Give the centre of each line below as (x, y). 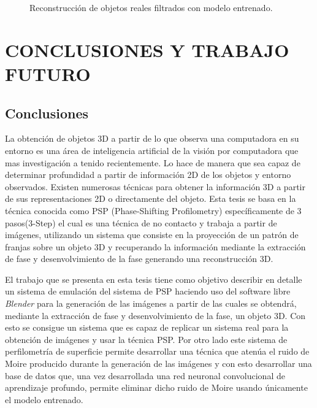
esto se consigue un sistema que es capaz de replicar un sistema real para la (147, 327)
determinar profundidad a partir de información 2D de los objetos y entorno (148, 175)
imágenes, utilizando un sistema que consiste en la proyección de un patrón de (152, 235)
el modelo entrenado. (44, 399)
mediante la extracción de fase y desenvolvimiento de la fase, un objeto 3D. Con (155, 315)
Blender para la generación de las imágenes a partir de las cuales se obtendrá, (151, 303)
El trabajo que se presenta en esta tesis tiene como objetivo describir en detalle (154, 279)
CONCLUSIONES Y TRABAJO (147, 49)
